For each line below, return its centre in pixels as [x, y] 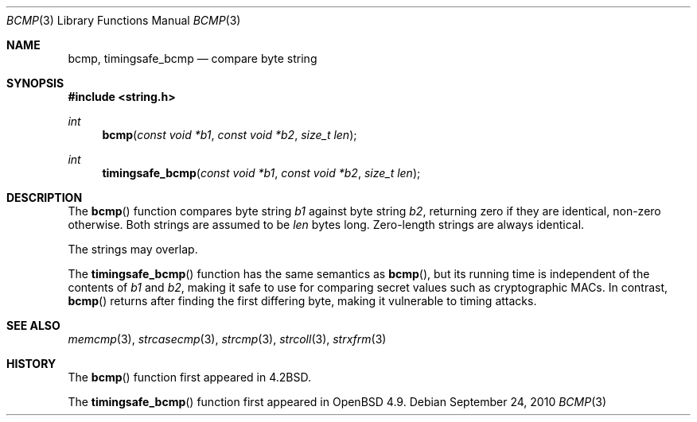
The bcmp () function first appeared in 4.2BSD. [189, 377]
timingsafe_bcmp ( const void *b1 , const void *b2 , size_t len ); [261, 173]
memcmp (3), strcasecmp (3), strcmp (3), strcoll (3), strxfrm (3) [227, 339]
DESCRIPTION [45, 197]
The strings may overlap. [133, 249]
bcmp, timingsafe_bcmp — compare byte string [193, 58]
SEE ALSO [33, 325]
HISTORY [31, 364]
